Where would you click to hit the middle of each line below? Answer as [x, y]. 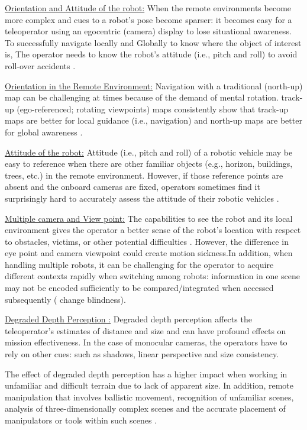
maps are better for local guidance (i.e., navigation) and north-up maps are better [153, 120]
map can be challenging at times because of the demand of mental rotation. [142, 97]
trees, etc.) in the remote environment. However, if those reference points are [144, 175]
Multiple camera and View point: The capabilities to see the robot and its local [149, 218]
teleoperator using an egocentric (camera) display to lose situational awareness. [148, 31]
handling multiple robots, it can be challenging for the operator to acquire [139, 264]
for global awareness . [44, 132]
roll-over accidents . [40, 65]
